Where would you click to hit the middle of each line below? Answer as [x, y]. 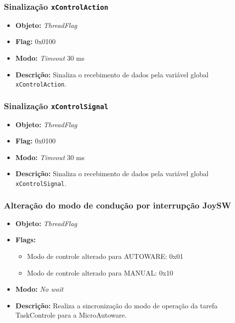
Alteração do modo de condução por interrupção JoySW [117, 205]
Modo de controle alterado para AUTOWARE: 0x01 [105, 256]
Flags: [26, 240]
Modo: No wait [39, 289]
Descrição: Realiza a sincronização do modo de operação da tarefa [117, 305]
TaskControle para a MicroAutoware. [71, 315]
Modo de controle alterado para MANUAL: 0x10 [100, 272]
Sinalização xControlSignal [56, 105]
